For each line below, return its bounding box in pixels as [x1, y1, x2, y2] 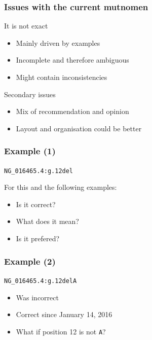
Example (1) [4, 145, 56, 157]
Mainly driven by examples [16, 37, 100, 48]
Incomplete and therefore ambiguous [16, 54, 129, 65]
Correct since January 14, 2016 [16, 309, 112, 320]
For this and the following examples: [4, 182, 117, 192]
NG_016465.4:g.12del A [4, 277, 77, 285]
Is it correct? [16, 199, 56, 209]
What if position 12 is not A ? [16, 326, 106, 336]
